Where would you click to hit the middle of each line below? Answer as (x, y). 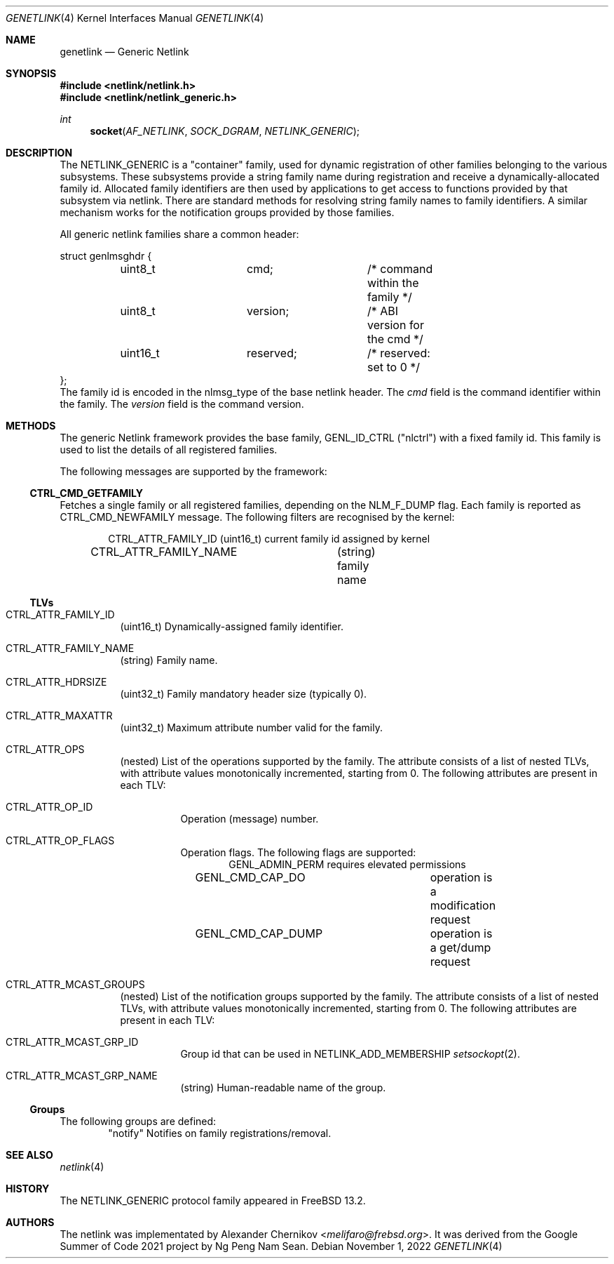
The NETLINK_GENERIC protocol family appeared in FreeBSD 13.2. (213, 1200)
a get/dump (460, 947)
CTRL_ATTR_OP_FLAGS (60, 840)
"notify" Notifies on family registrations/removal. (220, 1133)
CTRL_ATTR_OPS (45, 749)
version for (395, 325)
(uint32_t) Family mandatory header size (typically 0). (244, 694)
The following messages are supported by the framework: (193, 471)
